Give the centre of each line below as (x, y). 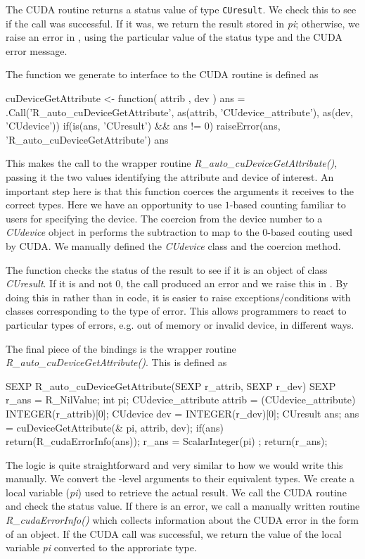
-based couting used (310, 232)
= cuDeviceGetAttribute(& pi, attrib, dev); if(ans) (115, 427)
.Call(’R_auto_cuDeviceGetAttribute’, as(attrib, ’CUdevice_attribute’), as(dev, (179, 112)
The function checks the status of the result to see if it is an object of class (167, 269)
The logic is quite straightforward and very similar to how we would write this (174, 464)
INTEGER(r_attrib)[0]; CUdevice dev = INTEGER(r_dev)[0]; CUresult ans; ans (182, 413)
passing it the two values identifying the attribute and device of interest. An (170, 177)
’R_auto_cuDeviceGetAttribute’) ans (87, 139)
